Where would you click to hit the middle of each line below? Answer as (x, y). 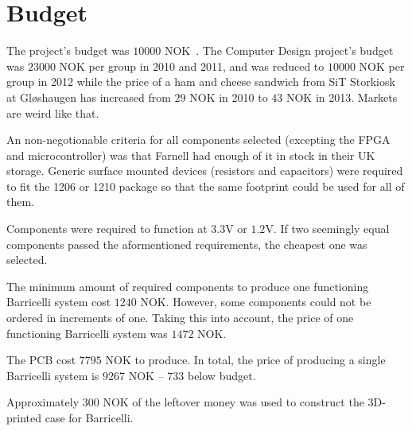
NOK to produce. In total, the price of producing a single (245, 360)
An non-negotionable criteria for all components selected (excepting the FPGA (198, 140)
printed (24, 417)
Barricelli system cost (59, 302)
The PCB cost (41, 360)
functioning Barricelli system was (87, 333)
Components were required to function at (107, 229)
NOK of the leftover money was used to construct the (233, 402)
